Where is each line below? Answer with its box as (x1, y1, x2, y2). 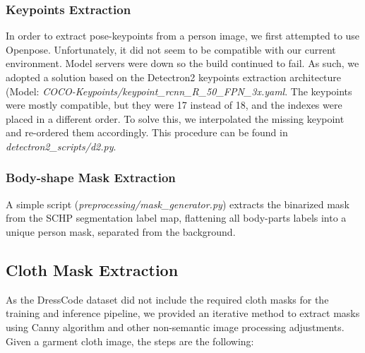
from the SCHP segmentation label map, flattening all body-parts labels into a (6, 210, 347, 225)
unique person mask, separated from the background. (6, 224, 236, 239)
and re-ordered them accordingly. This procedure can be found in (6, 125, 288, 140)
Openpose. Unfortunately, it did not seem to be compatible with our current (6, 42, 336, 56)
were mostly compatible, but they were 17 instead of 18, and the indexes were (6, 97, 342, 112)
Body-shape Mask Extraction (6, 169, 176, 186)
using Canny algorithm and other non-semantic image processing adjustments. (6, 319, 345, 334)
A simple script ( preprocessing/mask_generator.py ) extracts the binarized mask (6, 196, 349, 211)
